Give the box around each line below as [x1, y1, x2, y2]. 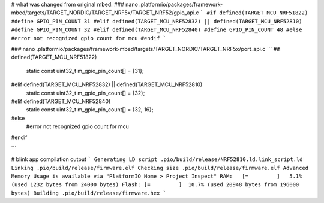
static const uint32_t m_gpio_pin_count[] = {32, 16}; [26, 106, 154, 113]
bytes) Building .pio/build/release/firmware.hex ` [11, 189, 167, 196]
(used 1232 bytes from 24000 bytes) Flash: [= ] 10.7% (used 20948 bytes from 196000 [11, 181, 299, 188]
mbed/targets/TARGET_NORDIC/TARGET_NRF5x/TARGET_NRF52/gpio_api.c [11, 9, 199, 16]
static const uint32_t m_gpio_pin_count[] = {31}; [26, 67, 144, 74]
